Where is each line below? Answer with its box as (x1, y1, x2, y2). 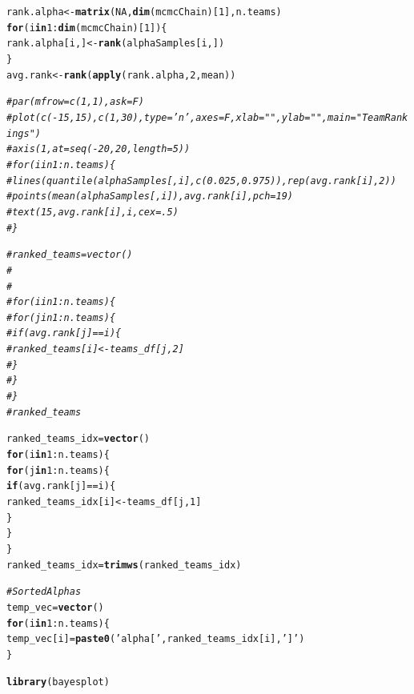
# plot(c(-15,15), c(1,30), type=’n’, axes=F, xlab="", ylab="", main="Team (6, 111, 385, 123)
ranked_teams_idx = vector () (6, 433, 150, 445)
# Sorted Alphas (6, 586, 82, 598)
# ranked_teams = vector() (6, 249, 133, 261)
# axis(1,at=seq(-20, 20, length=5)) (6, 143, 191, 155)
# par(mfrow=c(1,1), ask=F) (6, 96, 144, 108)
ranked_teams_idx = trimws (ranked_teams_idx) (6, 559, 242, 571)
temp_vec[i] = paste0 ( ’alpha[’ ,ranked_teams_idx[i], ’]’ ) (6, 633, 305, 645)
